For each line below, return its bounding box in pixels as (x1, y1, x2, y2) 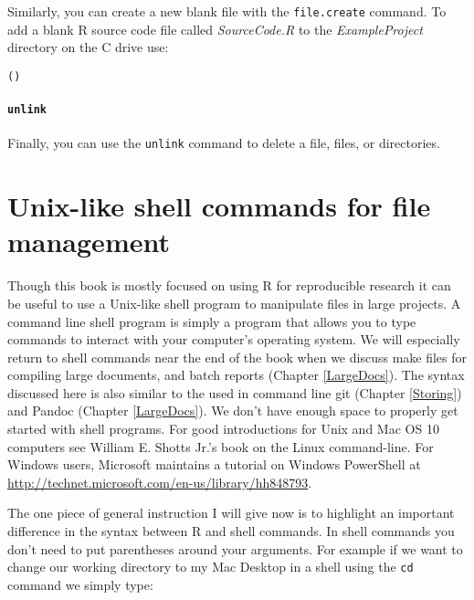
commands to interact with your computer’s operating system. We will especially (7, 330, 460, 349)
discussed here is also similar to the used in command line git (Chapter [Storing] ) (7, 383, 462, 402)
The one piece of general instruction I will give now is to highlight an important (7, 503, 455, 522)
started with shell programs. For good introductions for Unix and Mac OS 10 (7, 419, 439, 438)
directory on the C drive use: (7, 37, 169, 57)
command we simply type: (7, 574, 153, 594)
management (7, 223, 170, 260)
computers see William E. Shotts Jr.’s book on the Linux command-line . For (7, 437, 434, 456)
